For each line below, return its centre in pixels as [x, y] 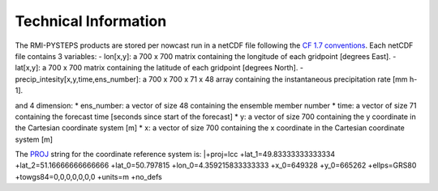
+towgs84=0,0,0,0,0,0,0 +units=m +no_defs [88, 176]
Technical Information [91, 21]
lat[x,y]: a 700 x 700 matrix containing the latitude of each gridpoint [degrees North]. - [159, 68]
